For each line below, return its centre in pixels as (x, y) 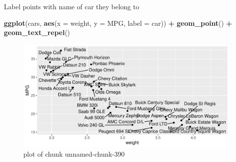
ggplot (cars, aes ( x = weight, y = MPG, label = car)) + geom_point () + (118, 23)
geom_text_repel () (37, 32)
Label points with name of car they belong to (72, 6)
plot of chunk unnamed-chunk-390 (74, 154)
